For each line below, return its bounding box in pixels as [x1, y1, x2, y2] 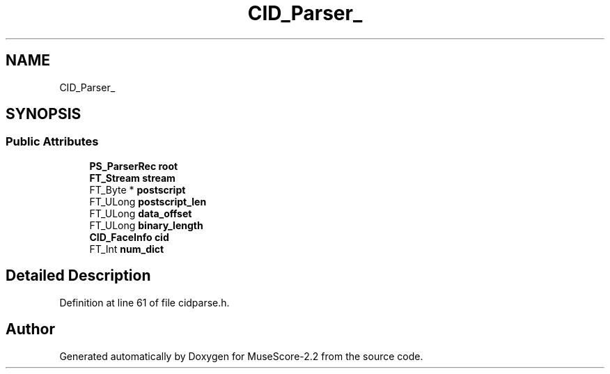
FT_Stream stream [89, 171, 175, 184]
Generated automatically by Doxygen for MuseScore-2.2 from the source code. [59, 350, 423, 362]
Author [6, 320, 55, 338]
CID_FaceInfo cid [89, 231, 169, 243]
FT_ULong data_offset [89, 207, 192, 219]
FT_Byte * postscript [89, 183, 186, 196]
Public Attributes [6, 134, 99, 149]
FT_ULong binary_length [89, 219, 203, 231]
